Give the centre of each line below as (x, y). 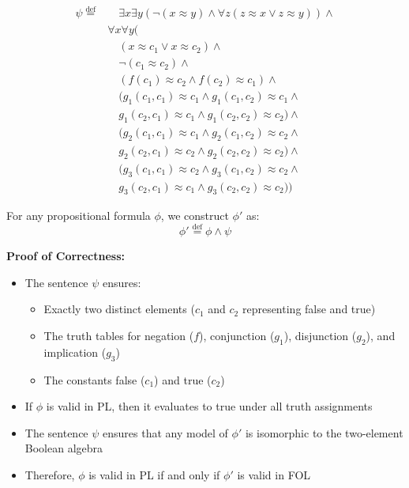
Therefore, (50, 474)
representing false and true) (309, 309)
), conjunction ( (237, 335)
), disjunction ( (320, 335)
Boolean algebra (64, 448)
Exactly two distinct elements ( (119, 309)
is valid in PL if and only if (154, 474)
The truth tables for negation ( (119, 335)
